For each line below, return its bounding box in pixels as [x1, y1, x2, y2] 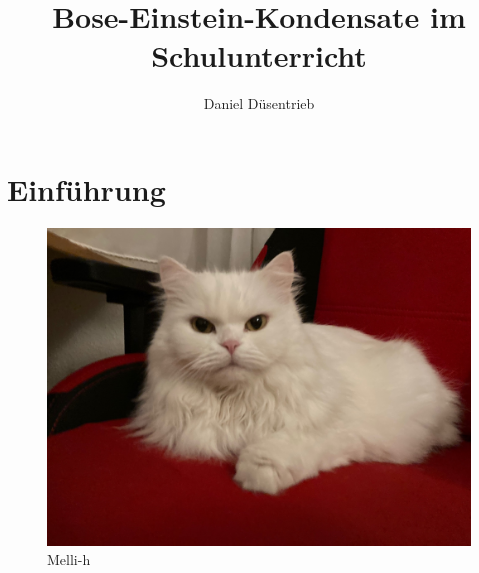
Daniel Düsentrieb [203, 93, 315, 114]
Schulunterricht [151, 35, 367, 76]
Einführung [7, 168, 166, 209]
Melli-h [47, 549, 91, 570]
